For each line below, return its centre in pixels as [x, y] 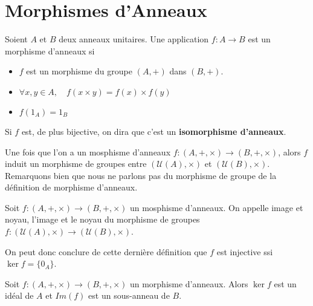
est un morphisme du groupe [79, 71]
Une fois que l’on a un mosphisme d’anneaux [88, 151]
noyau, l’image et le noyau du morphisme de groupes [102, 219]
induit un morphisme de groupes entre [76, 164]
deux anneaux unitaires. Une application [134, 39]
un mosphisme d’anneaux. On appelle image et [216, 207]
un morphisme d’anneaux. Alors [189, 283]
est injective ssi [245, 251]
